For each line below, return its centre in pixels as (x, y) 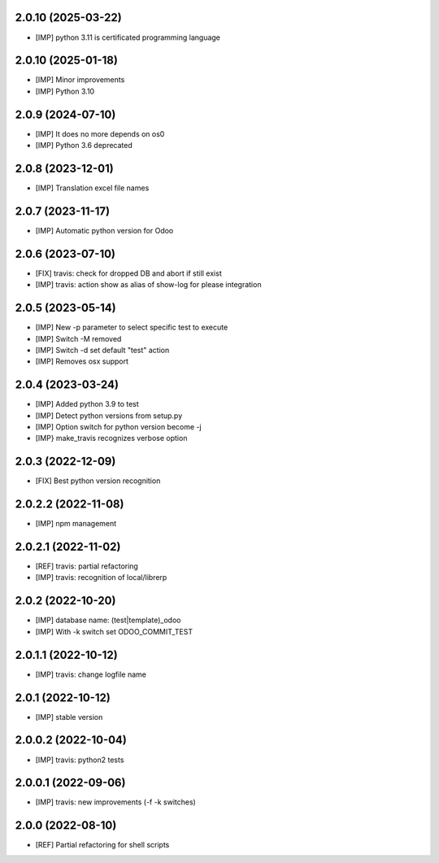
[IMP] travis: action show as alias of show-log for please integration (148, 285)
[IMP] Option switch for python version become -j (119, 426)
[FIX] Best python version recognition (98, 481)
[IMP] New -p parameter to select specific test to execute (132, 327)
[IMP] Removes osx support (82, 361)
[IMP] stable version (69, 717)
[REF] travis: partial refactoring (87, 566)
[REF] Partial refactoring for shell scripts (102, 845)
